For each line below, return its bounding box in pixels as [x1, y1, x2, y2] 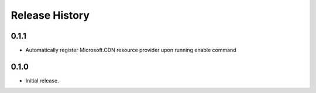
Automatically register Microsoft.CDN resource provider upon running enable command [25, 47, 236, 54]
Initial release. [25, 77, 59, 84]
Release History [11, 9, 90, 22]
